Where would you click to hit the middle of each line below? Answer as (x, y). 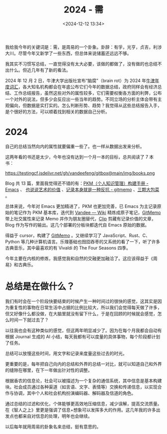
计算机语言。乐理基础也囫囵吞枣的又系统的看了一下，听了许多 (97, 241)
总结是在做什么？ (40, 287)
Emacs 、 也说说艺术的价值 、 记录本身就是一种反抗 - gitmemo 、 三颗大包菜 (82, 189)
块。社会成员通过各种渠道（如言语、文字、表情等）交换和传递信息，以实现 (81, 387)
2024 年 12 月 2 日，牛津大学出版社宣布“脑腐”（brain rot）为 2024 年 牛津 (80, 80)
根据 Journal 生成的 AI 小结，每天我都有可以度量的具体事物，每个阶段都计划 (83, 336)
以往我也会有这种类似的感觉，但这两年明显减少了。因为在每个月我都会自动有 (83, 330)
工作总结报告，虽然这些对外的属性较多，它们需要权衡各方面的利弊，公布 (88, 93)
